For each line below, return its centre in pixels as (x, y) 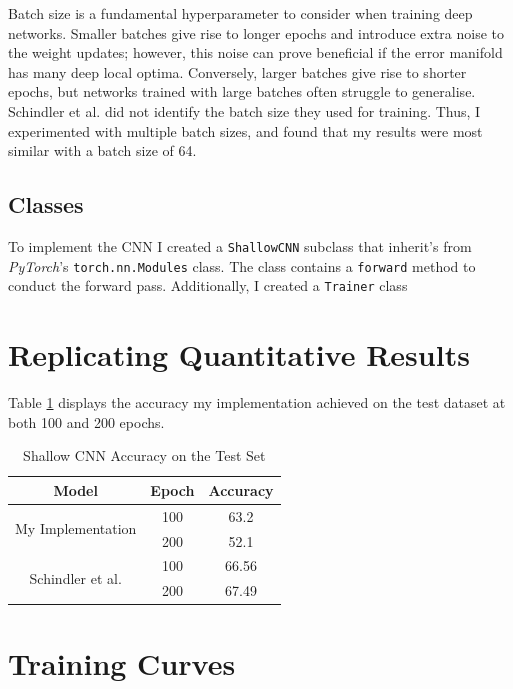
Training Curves (122, 663)
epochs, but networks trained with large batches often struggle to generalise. (242, 91)
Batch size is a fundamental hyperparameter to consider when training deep (240, 13)
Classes (46, 204)
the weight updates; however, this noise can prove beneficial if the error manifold (255, 52)
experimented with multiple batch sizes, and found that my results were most (245, 130)
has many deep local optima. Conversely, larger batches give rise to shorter (237, 71)
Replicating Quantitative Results (239, 354)
